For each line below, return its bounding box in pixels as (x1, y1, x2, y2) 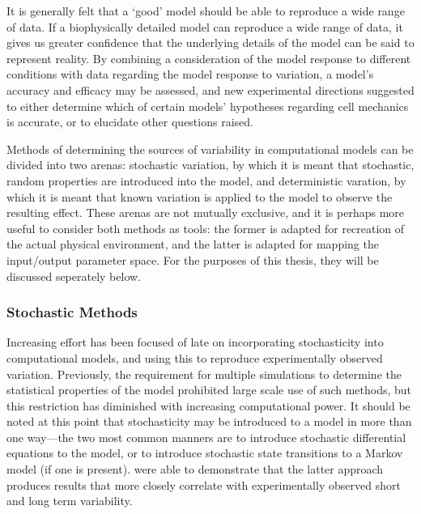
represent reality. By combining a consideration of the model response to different (6, 49, 411, 66)
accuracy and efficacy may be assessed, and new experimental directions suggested (6, 81, 415, 98)
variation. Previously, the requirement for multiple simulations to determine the (6, 365, 402, 382)
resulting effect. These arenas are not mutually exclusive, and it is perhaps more (6, 204, 405, 221)
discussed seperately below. (6, 267, 141, 284)
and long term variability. (6, 492, 133, 509)
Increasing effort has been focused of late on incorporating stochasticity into (6, 333, 384, 350)
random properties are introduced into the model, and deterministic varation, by (6, 172, 406, 189)
